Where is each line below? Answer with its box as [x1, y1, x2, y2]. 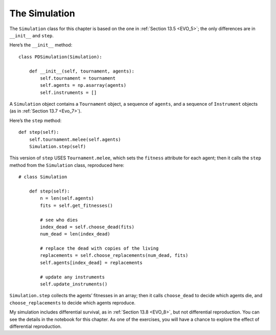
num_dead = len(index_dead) [40, 231, 110, 237]
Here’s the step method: [9, 117, 62, 124]
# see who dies [40, 217, 78, 223]
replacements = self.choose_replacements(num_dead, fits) [40, 253, 189, 258]
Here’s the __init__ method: [9, 42, 73, 48]
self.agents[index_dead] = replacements [40, 259, 143, 266]
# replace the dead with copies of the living [40, 246, 159, 251]
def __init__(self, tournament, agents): [29, 68, 135, 74]
